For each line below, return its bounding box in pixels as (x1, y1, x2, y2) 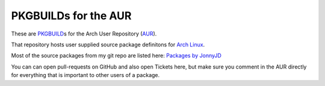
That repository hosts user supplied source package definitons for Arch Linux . (11, 41, 205, 48)
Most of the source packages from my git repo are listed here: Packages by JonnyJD (11, 52, 222, 60)
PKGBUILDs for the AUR (11, 9, 132, 22)
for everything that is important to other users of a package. (11, 72, 160, 79)
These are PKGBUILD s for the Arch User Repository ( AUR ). (11, 30, 157, 37)
